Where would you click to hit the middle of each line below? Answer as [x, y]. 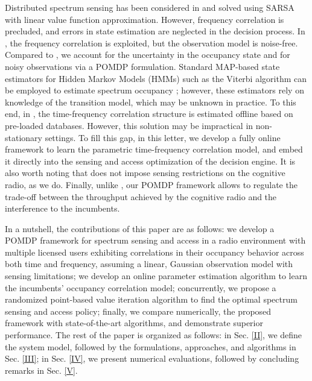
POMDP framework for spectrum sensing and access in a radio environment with [155, 240]
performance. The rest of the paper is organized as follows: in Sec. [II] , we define [154, 335]
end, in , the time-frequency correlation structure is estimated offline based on [149, 114]
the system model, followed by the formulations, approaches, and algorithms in [151, 346]
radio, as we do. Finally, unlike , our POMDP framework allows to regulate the [151, 184]
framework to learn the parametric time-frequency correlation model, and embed [154, 149]
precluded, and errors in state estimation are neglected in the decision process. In [155, 31]
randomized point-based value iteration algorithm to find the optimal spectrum [151, 299]
